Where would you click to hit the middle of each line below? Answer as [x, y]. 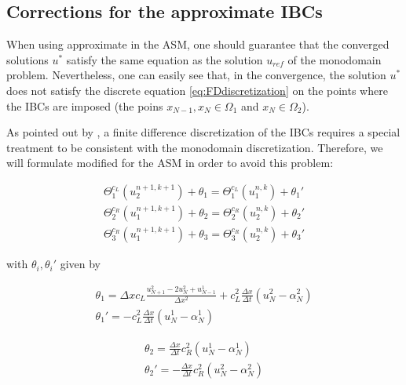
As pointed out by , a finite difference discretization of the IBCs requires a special [203, 132]
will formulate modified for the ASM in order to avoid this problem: [170, 163]
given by [80, 264]
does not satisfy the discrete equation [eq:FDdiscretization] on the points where [197, 90]
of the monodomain [335, 59]
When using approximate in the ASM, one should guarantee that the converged [198, 44]
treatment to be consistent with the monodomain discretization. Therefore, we [195, 147]
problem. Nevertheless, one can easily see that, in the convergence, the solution [196, 75]
